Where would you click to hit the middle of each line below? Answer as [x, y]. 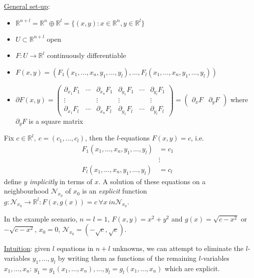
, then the [100, 138]
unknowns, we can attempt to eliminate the [178, 248]
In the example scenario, [41, 218]
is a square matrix [56, 121]
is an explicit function [115, 191]
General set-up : [27, 6]
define [13, 181]
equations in [75, 248]
